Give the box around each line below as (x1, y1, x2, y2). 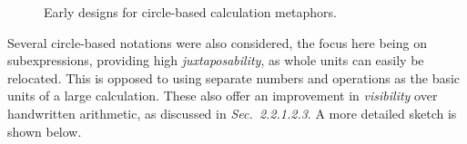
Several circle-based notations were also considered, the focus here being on (7, 33, 427, 52)
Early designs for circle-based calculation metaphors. (44, 3, 337, 21)
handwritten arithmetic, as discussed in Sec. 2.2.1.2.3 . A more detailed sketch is (7, 103, 457, 122)
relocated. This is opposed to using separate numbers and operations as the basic (7, 68, 461, 87)
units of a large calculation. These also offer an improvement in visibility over (7, 86, 438, 105)
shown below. (7, 121, 82, 140)
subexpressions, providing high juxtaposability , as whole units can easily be (7, 51, 424, 70)
